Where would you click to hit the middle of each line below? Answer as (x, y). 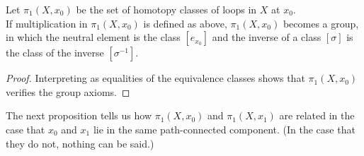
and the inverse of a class (267, 37)
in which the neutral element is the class (93, 37)
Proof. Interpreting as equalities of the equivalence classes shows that (155, 78)
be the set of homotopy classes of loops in (166, 9)
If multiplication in (47, 23)
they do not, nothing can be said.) (80, 143)
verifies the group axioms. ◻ (68, 91)
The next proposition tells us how (79, 115)
